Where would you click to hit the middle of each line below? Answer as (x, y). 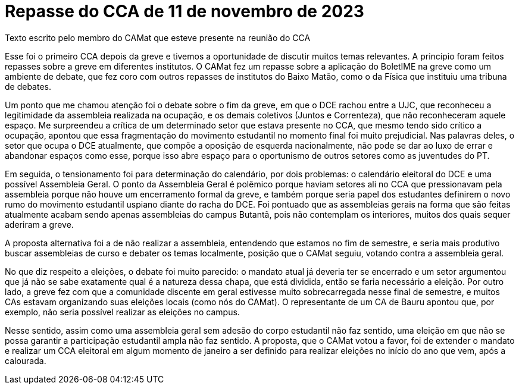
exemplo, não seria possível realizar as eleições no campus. (122, 312)
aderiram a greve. (39, 224)
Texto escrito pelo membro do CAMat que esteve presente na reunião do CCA (158, 37)
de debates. (28, 86)
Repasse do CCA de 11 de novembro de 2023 (185, 11)
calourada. (26, 360)
